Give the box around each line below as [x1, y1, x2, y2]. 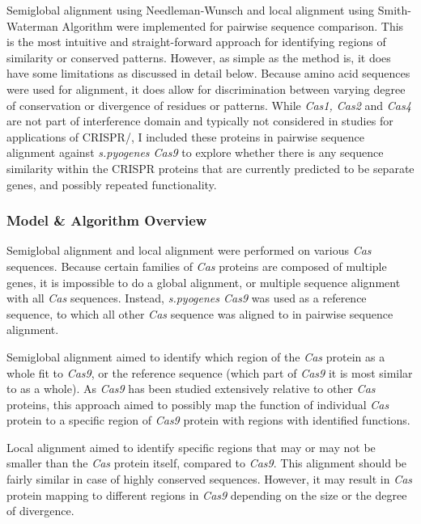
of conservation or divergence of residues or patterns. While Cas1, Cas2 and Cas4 [6, 96, 411, 113]
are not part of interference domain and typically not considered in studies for [6, 112, 393, 129]
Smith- [377, 2, 411, 18]
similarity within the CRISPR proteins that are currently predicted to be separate [6, 159, 415, 176]
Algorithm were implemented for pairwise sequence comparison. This [62, 17, 404, 34]
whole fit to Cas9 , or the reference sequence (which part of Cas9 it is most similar [6, 364, 413, 381]
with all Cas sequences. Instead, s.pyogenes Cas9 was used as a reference [6, 289, 367, 306]
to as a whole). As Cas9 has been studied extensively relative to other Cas [6, 380, 376, 397]
